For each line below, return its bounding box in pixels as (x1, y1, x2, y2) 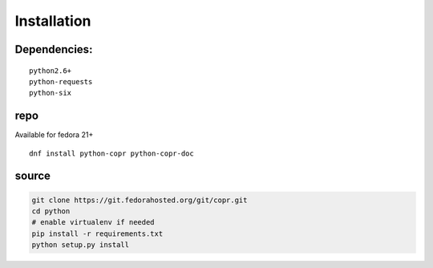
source (14, 169, 51, 183)
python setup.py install (31, 241, 130, 250)
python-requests (29, 77, 93, 86)
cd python (31, 207, 71, 216)
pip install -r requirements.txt (31, 229, 164, 238)
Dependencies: (14, 43, 93, 56)
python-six (29, 88, 72, 98)
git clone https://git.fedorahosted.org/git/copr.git (31, 195, 248, 205)
